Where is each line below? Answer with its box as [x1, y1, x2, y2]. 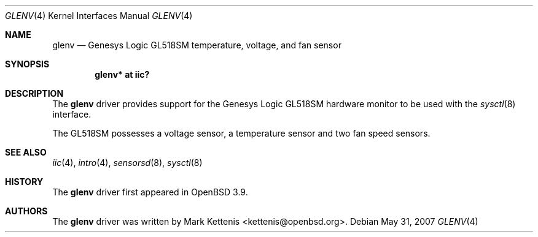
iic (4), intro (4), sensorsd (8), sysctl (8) [52, 157, 203, 168]
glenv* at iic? [95, 69, 150, 80]
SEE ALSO [5, 147, 47, 157]
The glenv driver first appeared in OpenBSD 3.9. [52, 187, 248, 197]
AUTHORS [5, 206, 48, 216]
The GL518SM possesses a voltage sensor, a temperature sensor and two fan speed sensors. [52, 128, 431, 138]
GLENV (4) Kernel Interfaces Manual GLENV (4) [5, 10, 193, 21]
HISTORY [5, 176, 44, 187]
